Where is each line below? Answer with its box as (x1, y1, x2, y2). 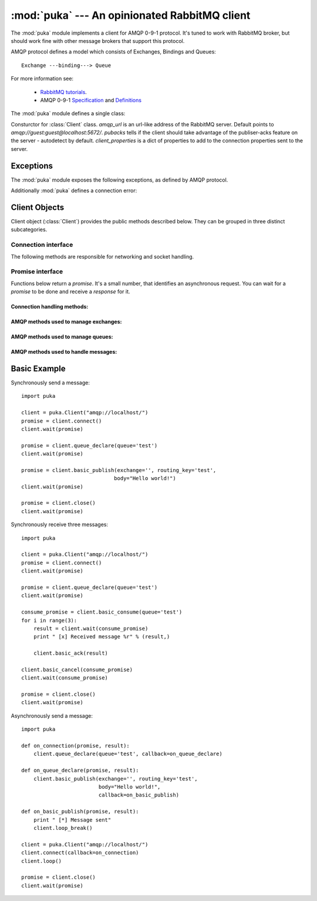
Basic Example (11, 363, 66, 373)
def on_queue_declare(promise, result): (21, 767, 139, 774)
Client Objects (11, 202, 65, 212)
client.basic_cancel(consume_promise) (21, 666, 133, 673)
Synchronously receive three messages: (11, 521, 109, 528)
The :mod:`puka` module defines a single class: (11, 110, 126, 117)
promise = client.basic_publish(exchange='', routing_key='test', (21, 467, 217, 473)
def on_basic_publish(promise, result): (21, 808, 139, 815)
